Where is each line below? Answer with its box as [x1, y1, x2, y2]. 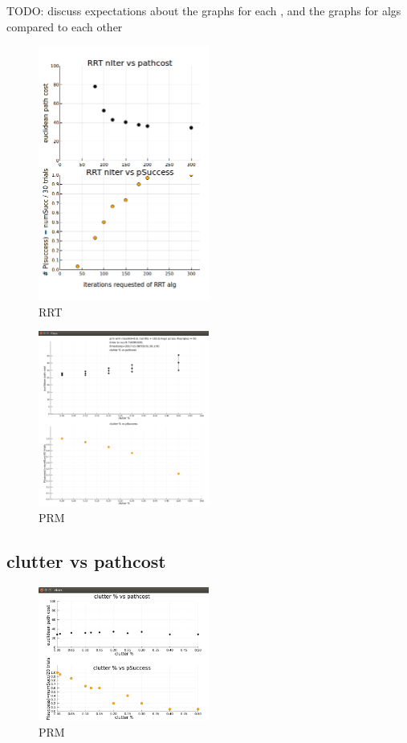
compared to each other [6, 18, 123, 35]
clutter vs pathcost [6, 548, 166, 573]
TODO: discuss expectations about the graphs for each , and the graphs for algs [6, 2, 401, 18]
